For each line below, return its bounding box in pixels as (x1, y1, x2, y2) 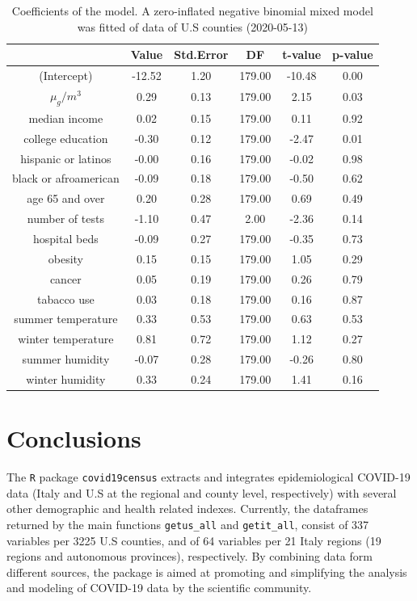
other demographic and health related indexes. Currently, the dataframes (6, 500, 369, 517)
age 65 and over (27, 190, 105, 207)
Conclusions (6, 422, 141, 455)
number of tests (27, 210, 104, 227)
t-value (282, 46, 322, 63)
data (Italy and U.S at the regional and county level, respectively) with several (6, 484, 397, 501)
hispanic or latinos (20, 149, 112, 166)
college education (23, 129, 108, 146)
